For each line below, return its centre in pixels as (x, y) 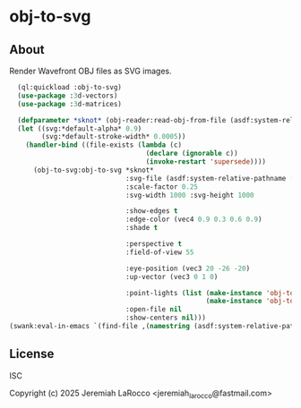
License (32, 354)
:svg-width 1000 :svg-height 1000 (189, 195)
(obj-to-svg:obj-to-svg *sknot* (93, 170)
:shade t (142, 228)
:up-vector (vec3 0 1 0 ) (172, 276)
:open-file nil (153, 310)
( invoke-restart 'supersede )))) (206, 162)
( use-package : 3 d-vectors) (68, 96)
